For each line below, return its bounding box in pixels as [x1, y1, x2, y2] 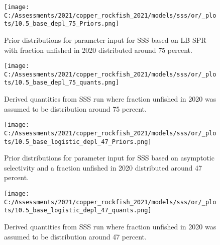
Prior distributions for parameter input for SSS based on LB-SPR [4, 34, 206, 45]
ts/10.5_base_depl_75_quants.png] [4, 79, 120, 87]
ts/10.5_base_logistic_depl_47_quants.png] [4, 207, 152, 214]
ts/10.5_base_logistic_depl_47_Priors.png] [4, 138, 152, 145]
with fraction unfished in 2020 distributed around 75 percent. [4, 44, 192, 55]
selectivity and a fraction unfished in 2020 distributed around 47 [4, 162, 202, 173]
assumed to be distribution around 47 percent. [4, 231, 147, 241]
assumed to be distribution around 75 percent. [4, 103, 147, 114]
